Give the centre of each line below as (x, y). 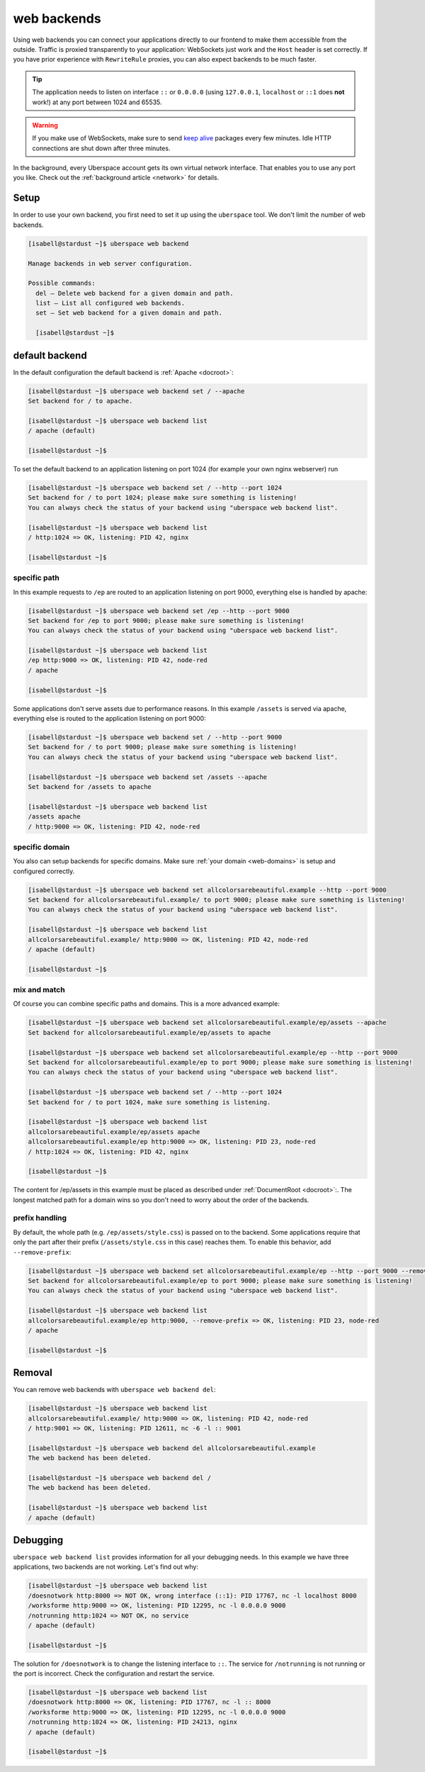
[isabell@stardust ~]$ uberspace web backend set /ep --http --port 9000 (159, 611)
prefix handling (40, 1218)
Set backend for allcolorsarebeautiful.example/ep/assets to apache (149, 1032)
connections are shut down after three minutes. (101, 148)
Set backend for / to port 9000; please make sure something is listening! (163, 747)
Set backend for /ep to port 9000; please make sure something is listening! (166, 621)
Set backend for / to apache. (80, 401)
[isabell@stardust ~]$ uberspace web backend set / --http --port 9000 (155, 737)
